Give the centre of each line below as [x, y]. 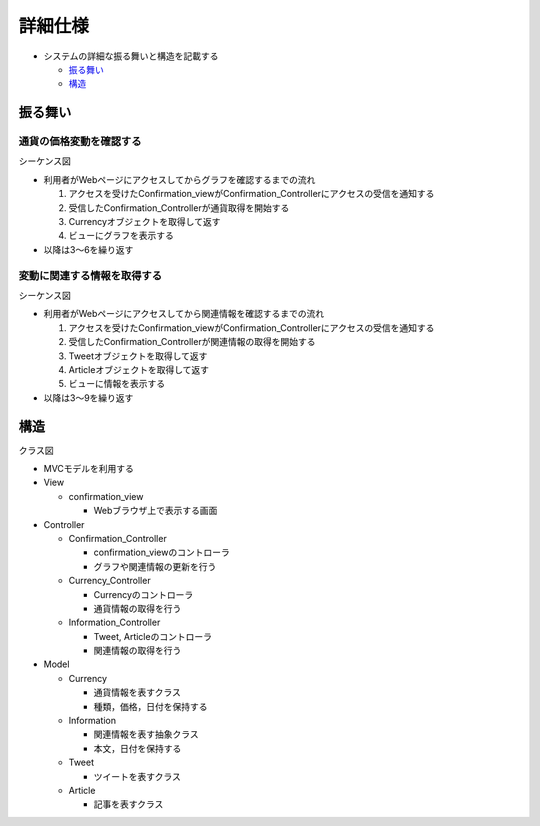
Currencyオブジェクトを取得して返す [144, 222]
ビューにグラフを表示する [121, 236]
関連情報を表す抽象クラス [146, 734]
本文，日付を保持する [137, 748]
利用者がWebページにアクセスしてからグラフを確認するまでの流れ [179, 179]
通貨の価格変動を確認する [80, 142]
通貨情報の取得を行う [137, 608]
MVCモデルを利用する [89, 468]
